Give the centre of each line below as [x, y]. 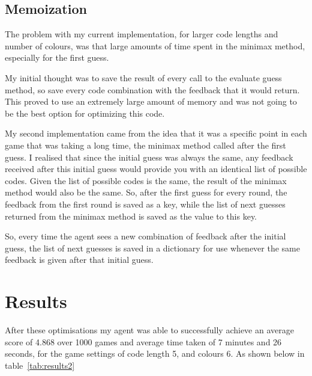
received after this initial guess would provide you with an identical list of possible [156, 169]
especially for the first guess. [57, 57]
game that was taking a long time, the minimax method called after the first [145, 145]
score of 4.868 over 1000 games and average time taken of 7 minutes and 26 [143, 341]
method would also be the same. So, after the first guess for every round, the [146, 192]
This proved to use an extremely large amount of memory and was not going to [151, 101]
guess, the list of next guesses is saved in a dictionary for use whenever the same [152, 248]
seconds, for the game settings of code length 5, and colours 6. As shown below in [155, 353]
